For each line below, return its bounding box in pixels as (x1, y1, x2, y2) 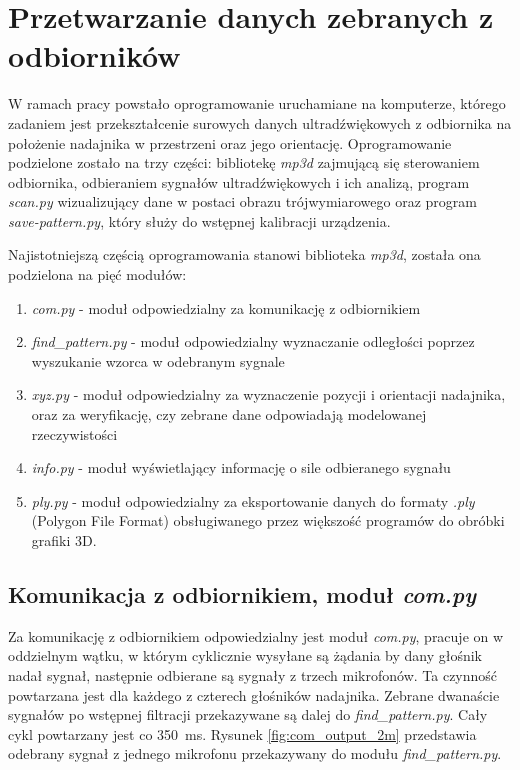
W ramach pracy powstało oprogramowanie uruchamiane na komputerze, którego (8, 93, 506, 114)
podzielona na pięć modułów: (8, 264, 187, 285)
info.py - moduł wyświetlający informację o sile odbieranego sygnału (31, 457, 451, 478)
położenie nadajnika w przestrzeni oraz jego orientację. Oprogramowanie (8, 132, 452, 153)
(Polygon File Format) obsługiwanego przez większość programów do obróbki (31, 510, 505, 531)
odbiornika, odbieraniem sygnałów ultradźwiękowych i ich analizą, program (8, 171, 470, 192)
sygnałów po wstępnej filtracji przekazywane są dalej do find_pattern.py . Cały (8, 704, 488, 725)
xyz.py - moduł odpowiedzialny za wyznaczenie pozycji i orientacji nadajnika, (31, 384, 506, 405)
